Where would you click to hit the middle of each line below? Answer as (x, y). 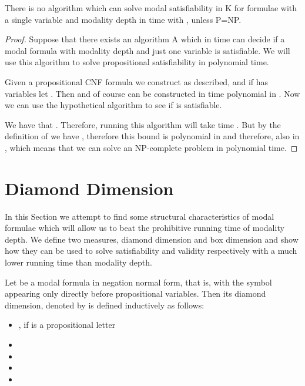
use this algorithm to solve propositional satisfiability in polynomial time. (137, 62)
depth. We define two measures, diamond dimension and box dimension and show (152, 239)
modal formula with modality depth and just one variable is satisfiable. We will (148, 50)
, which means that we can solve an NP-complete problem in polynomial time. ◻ (151, 147)
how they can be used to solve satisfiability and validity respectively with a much (151, 251)
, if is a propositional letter (67, 325)
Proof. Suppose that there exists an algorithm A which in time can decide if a (145, 39)
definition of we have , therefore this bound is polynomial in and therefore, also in (152, 136)
